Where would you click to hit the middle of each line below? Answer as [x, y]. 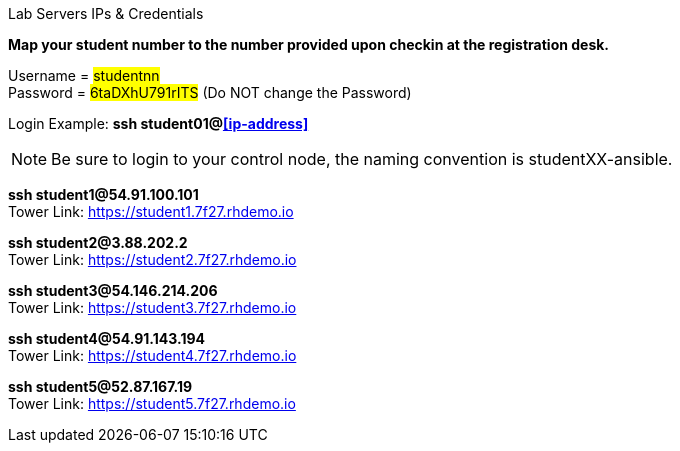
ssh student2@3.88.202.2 [98, 242]
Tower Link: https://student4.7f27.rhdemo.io [152, 355]
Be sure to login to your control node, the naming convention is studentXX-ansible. [362, 159]
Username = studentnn [84, 75]
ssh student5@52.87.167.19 [100, 386]
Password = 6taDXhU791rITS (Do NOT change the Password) [210, 92]
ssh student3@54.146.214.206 [113, 290]
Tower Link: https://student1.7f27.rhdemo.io [151, 211]
